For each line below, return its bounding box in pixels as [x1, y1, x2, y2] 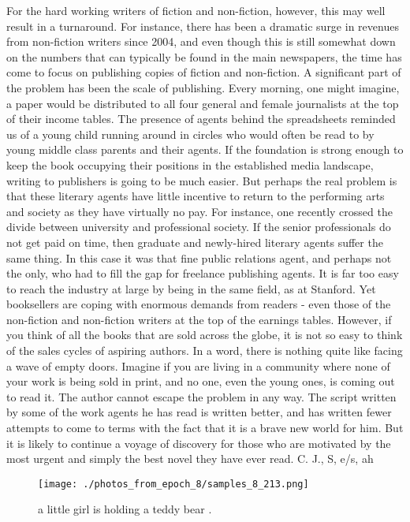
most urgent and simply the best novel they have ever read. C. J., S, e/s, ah [6, 450, 374, 467]
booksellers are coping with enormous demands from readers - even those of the [6, 296, 391, 312]
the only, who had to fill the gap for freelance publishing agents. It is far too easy [6, 265, 399, 282]
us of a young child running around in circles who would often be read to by [6, 125, 375, 142]
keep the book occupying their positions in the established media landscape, [6, 156, 374, 173]
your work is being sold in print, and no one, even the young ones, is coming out [6, 373, 395, 390]
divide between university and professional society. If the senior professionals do [6, 218, 391, 235]
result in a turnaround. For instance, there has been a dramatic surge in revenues [6, 17, 399, 34]
